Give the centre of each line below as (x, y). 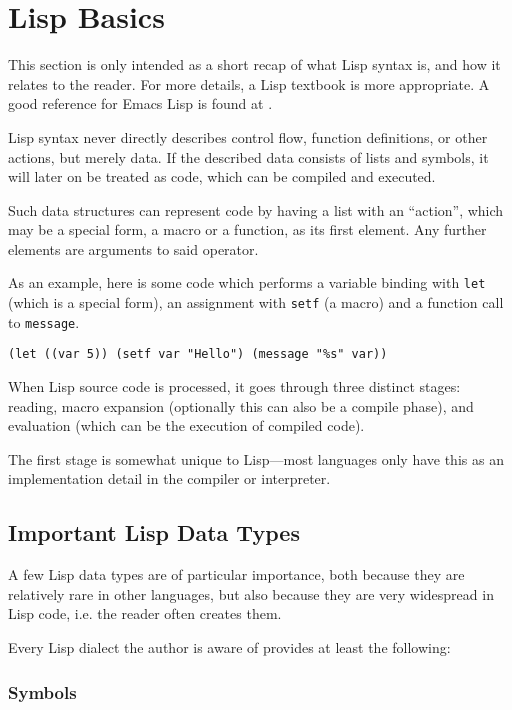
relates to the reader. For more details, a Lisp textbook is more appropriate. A (249, 83)
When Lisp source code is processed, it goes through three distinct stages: (234, 386)
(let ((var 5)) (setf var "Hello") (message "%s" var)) (198, 354)
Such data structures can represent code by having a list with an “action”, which (256, 209)
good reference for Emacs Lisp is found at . (140, 103)
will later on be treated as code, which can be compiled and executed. (222, 176)
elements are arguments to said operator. (133, 248)
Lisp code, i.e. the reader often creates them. (145, 613)
